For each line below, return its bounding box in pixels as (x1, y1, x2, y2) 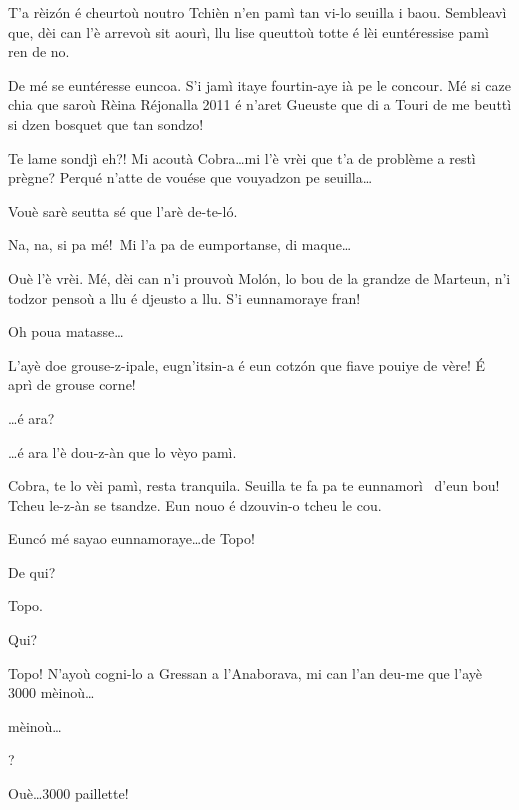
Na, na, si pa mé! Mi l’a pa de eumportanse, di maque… (8, 234, 352, 255)
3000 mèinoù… (8, 682, 95, 703)
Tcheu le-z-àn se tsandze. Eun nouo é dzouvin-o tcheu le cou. (8, 494, 382, 515)
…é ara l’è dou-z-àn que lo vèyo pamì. (8, 441, 237, 462)
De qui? (8, 561, 56, 582)
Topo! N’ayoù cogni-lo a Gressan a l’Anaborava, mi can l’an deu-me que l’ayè (8, 662, 482, 683)
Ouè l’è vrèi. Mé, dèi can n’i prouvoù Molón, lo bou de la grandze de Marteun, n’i (8, 267, 511, 288)
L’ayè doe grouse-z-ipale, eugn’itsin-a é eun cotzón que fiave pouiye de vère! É (8, 354, 485, 375)
